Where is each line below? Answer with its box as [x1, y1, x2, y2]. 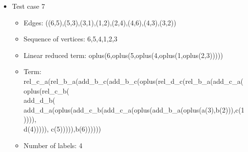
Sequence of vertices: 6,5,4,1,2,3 [23, 34, 117, 44]
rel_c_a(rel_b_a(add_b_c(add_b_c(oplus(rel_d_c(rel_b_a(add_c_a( [23, 76, 244, 86]
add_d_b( [23, 95, 56, 105]
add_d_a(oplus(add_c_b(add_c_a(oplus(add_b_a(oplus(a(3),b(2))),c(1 [23, 104, 245, 114]
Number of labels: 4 [23, 140, 82, 150]
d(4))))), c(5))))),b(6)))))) [23, 123, 101, 133]
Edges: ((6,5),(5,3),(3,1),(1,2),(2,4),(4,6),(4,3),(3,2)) [23, 17, 176, 27]
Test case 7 [12, 1, 45, 11]
